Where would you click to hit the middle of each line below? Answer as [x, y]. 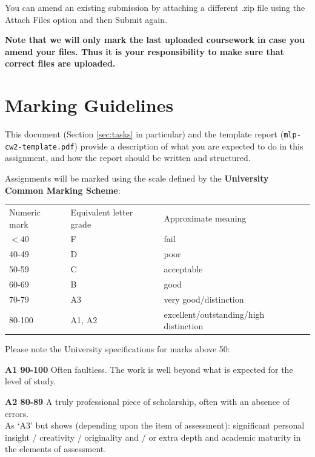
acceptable [183, 269]
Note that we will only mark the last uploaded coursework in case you [155, 40]
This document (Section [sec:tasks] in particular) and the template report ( [144, 134]
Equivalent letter [102, 212]
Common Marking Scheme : [63, 190]
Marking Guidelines [89, 105]
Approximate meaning [205, 218]
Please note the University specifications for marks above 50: [118, 349]
